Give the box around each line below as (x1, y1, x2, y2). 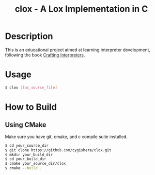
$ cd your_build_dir (5, 157, 47, 161)
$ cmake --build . (5, 166, 42, 171)
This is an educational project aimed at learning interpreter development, (5, 47, 151, 52)
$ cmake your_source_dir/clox (5, 161, 66, 166)
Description (5, 31, 53, 42)
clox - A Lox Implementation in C (15, 3, 148, 15)
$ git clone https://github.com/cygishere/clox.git (5, 147, 111, 153)
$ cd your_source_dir (5, 143, 49, 148)
